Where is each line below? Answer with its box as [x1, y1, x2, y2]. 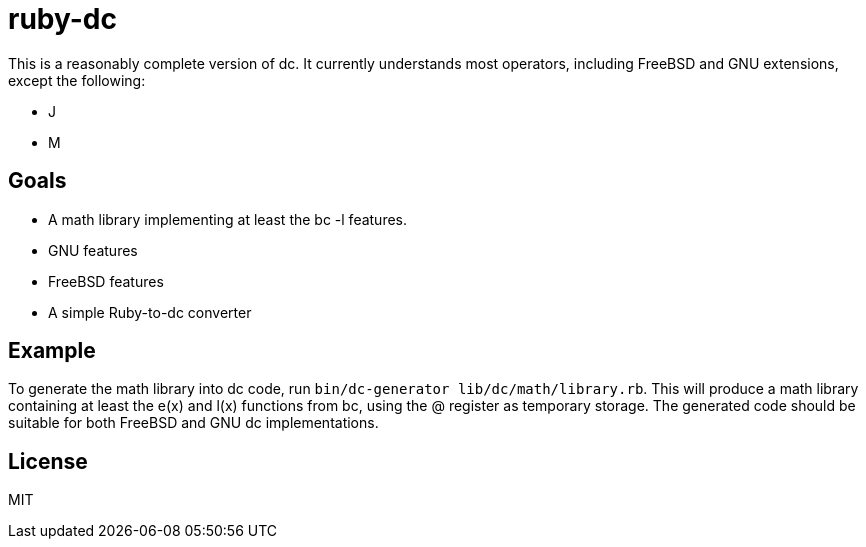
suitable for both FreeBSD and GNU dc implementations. [8, 414, 379, 432]
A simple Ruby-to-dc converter [48, 303, 252, 321]
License [8, 448, 88, 474]
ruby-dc [8, 2, 117, 36]
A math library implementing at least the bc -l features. [48, 210, 408, 228]
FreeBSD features [48, 272, 164, 290]
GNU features [48, 241, 138, 259]
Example [8, 338, 96, 364]
